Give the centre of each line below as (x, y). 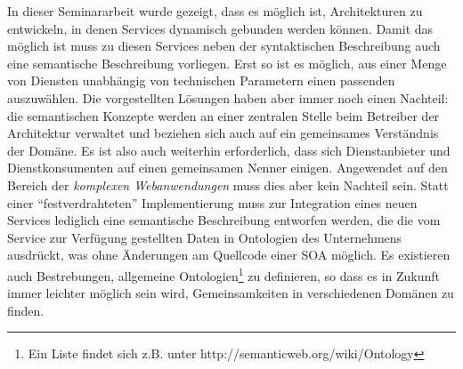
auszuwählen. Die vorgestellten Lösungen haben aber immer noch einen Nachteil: (228, 97)
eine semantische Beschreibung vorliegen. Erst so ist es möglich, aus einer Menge (227, 63)
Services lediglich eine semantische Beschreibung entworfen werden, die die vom (224, 220)
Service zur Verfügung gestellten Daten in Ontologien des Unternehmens (205, 237)
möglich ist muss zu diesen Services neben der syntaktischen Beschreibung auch (224, 46)
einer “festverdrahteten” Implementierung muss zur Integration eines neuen (212, 202)
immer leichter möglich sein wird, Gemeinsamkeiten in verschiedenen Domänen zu (231, 293)
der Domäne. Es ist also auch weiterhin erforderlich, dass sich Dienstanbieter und (229, 150)
